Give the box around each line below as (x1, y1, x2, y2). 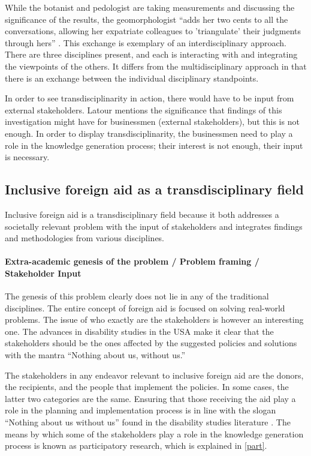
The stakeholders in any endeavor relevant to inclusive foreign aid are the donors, (5, 368, 304, 381)
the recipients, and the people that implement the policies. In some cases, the (5, 380, 289, 393)
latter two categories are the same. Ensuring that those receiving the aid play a (5, 392, 296, 404)
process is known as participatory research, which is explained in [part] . (5, 439, 267, 452)
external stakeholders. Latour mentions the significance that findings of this (5, 103, 282, 116)
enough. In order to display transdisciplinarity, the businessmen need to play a (5, 127, 293, 139)
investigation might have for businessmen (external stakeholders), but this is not (5, 115, 300, 128)
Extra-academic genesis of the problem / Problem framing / (5, 255, 259, 268)
